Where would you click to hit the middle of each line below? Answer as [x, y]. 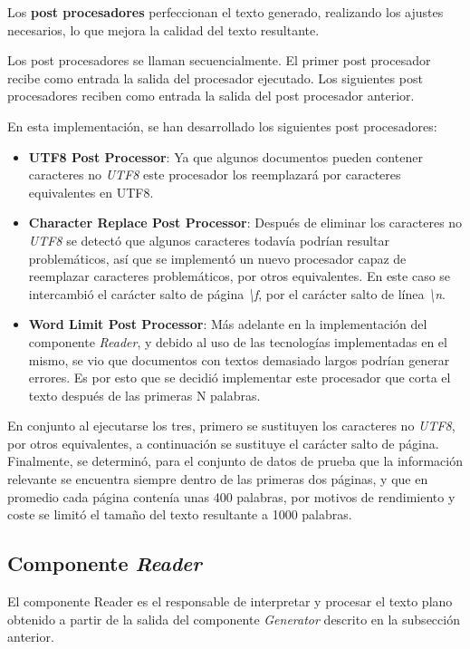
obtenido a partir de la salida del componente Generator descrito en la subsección [234, 619]
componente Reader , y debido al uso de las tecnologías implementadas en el [238, 341]
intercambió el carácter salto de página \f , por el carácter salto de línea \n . [237, 293]
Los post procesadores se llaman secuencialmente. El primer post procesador [219, 60]
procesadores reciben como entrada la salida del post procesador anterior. [211, 96]
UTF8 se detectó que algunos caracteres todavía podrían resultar [209, 240]
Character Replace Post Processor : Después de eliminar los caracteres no [245, 223]
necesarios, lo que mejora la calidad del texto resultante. [163, 29]
